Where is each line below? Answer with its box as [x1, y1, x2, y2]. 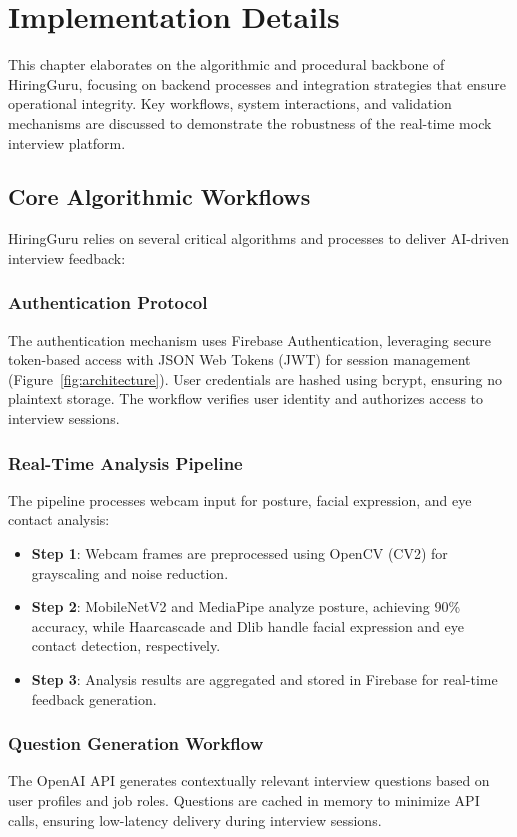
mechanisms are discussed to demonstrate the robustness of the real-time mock [8, 112, 492, 133]
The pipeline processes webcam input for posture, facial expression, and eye [8, 489, 472, 510]
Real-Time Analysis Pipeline [8, 450, 243, 475]
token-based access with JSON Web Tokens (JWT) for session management [8, 349, 471, 370]
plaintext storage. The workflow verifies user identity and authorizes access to [8, 388, 484, 409]
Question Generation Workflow [8, 731, 264, 756]
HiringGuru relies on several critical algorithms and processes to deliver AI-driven [8, 228, 510, 249]
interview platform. [8, 132, 126, 153]
